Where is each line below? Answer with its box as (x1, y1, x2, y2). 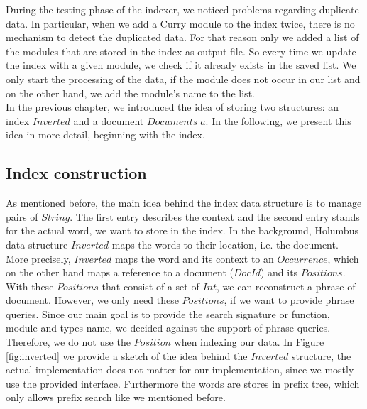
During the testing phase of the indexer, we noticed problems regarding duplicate (6, 2, 359, 16)
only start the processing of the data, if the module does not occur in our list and (6, 71, 361, 86)
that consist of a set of (102, 278, 199, 293)
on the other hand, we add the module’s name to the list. (6, 85, 255, 100)
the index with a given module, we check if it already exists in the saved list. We (6, 58, 356, 72)
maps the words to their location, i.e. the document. (111, 236, 339, 251)
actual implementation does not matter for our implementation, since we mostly (6, 362, 354, 377)
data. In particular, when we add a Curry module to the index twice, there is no (6, 16, 355, 31)
